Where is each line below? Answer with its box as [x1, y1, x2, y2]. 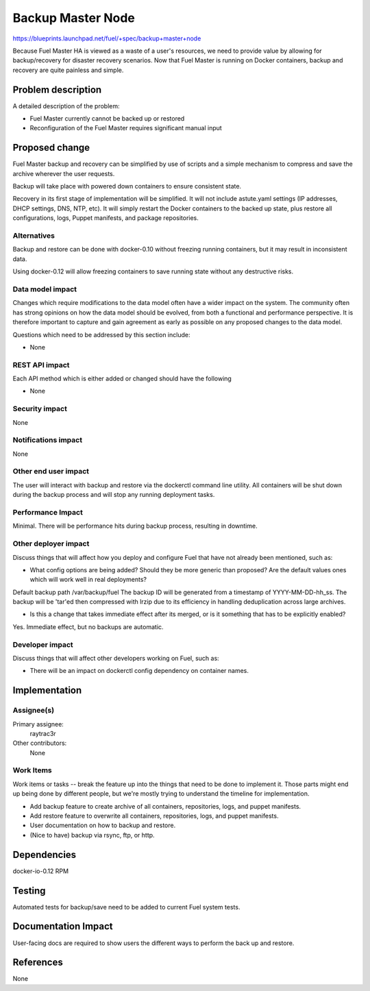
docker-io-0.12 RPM [12, 867, 69, 875]
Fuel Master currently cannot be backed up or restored [29, 114, 185, 123]
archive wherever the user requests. [12, 169, 115, 178]
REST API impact [12, 360, 70, 369]
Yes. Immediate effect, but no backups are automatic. [12, 622, 164, 631]
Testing [12, 885, 46, 896]
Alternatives [12, 231, 55, 241]
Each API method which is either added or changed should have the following [12, 374, 232, 383]
